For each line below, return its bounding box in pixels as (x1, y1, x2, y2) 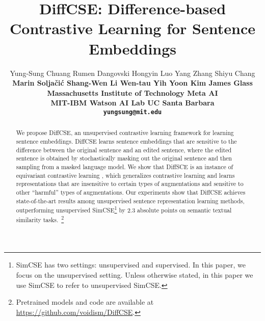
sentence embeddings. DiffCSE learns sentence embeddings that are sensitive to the (16, 137, 237, 145)
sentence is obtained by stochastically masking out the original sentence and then (16, 154, 232, 163)
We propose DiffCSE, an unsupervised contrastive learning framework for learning (16, 128, 234, 137)
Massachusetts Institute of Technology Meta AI (47, 87, 218, 98)
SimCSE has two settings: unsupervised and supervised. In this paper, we (16, 259, 246, 270)
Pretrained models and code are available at (16, 297, 154, 307)
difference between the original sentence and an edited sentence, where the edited (16, 145, 232, 154)
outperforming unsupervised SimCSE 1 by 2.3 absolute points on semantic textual (16, 204, 232, 215)
